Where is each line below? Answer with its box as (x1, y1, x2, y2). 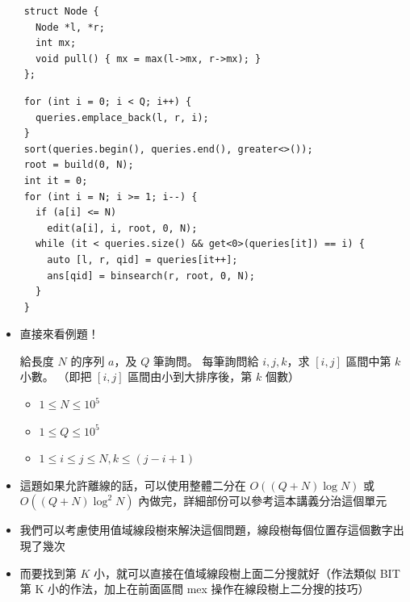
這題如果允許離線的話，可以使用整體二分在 (19, 476, 246, 493)
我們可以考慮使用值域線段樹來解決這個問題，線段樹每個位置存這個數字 (19, 521, 393, 538)
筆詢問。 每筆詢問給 (153, 352, 259, 369)
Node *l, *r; (35, 21, 105, 33)
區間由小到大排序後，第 (128, 368, 253, 385)
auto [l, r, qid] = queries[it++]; (47, 253, 238, 265)
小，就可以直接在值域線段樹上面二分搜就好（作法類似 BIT (94, 564, 400, 581)
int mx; (35, 37, 77, 49)
